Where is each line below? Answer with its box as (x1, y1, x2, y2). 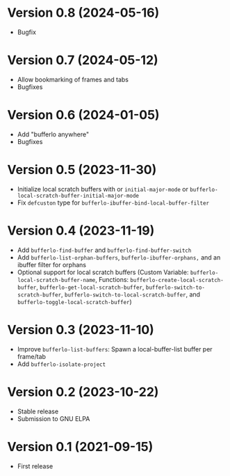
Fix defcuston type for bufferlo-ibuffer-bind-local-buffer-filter (17, 198, 210, 207)
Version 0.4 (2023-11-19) (7, 223, 155, 238)
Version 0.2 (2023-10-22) (7, 384, 159, 399)
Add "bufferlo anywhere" (17, 130, 89, 138)
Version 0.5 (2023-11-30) (7, 162, 157, 177)
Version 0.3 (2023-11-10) (7, 322, 154, 338)
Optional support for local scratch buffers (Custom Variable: (17, 268, 189, 276)
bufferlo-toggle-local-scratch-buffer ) (17, 297, 132, 306)
